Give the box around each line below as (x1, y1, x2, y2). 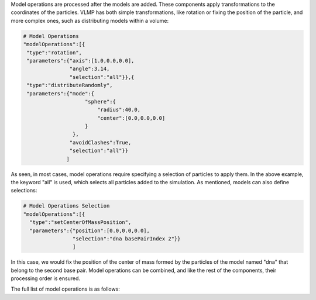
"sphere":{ (85, 98, 116, 105)
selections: (11, 187, 37, 194)
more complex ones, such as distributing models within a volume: (11, 17, 169, 24)
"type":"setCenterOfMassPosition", (29, 219, 132, 226)
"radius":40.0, (97, 106, 140, 113)
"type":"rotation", (26, 49, 82, 56)
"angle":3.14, (69, 65, 110, 73)
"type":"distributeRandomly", (26, 82, 114, 89)
